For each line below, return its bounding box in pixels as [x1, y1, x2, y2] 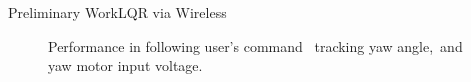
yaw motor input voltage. [48, 55, 203, 76]
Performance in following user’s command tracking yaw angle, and [48, 35, 463, 56]
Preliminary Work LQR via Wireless [8, 2, 227, 22]
